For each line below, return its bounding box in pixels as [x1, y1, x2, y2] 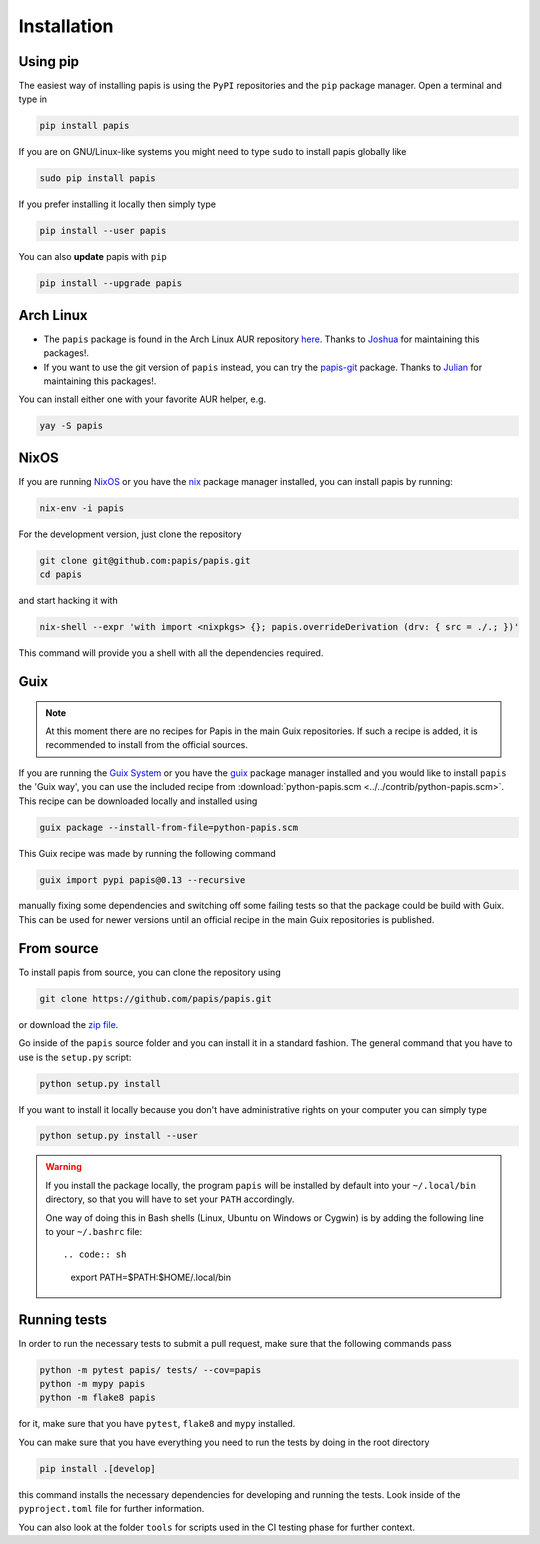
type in [18, 93, 48, 105]
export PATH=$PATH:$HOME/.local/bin [70, 1271, 232, 1283]
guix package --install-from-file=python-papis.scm [39, 821, 299, 833]
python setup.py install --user [39, 1130, 199, 1142]
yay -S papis [39, 420, 104, 432]
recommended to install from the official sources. [45, 739, 249, 751]
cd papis [39, 569, 83, 580]
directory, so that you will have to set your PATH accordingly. [45, 1193, 295, 1205]
